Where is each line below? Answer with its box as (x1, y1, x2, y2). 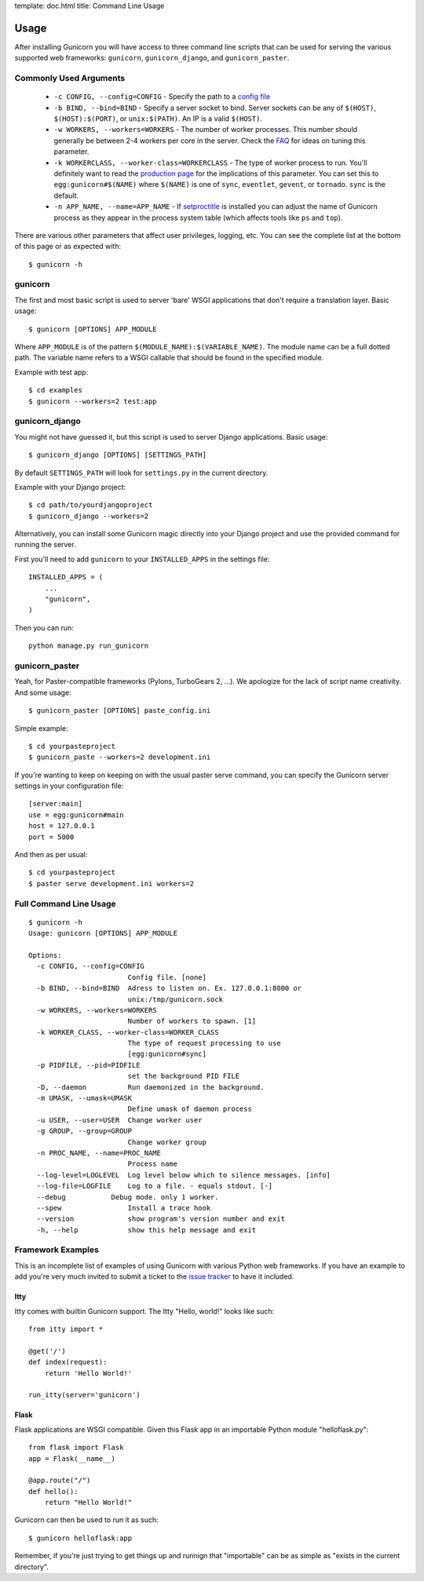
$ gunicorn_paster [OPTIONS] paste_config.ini (28, 707, 211, 715)
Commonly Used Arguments (14, 73, 126, 84)
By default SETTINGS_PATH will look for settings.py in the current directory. (14, 468, 269, 477)
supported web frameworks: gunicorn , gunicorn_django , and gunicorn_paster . (14, 53, 290, 63)
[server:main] (28, 799, 82, 809)
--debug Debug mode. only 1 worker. (36, 1192, 219, 1201)
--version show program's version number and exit (36, 1214, 286, 1224)
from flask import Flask (28, 1443, 124, 1452)
